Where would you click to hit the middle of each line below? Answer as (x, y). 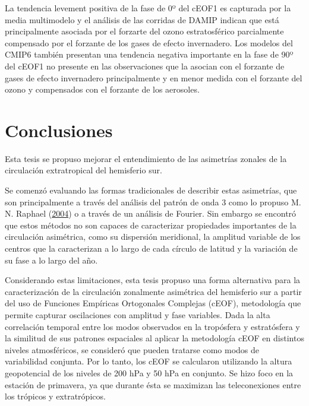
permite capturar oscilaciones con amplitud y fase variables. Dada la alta (138, 315)
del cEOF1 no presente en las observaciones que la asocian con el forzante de (145, 66)
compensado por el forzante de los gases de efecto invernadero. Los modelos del (149, 42)
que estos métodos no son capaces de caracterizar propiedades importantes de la (151, 225)
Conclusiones (59, 130)
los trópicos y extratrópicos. (55, 396)
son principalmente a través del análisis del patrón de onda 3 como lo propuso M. (153, 202)
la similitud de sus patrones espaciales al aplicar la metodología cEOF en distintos (154, 338)
